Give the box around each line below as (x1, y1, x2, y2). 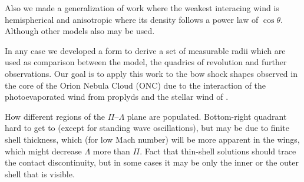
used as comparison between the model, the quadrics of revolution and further (5, 56, 287, 68)
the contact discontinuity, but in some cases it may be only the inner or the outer (5, 156, 299, 168)
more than (92, 144, 130, 157)
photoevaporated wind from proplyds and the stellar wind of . (5, 90, 229, 103)
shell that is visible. (5, 167, 75, 180)
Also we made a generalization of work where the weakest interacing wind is (5, 2, 279, 14)
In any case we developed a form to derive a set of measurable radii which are (5, 44, 286, 56)
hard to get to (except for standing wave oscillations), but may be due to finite (5, 122, 289, 134)
